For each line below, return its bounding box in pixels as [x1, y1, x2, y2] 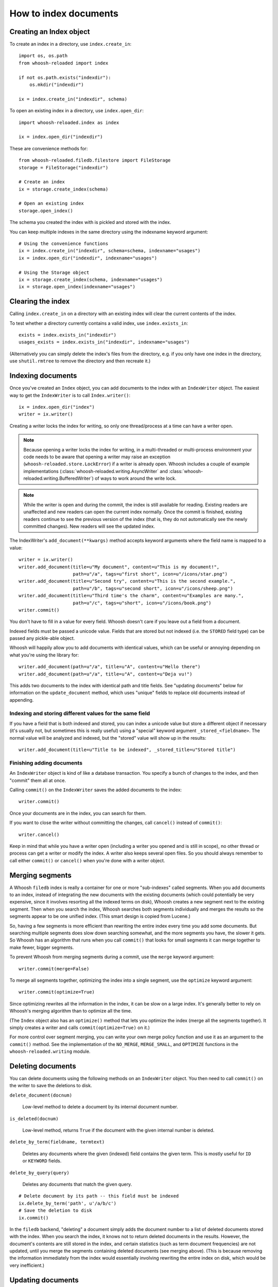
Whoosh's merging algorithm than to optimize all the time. [9, 1008, 132, 1014]
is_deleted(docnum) [9, 1116, 59, 1122]
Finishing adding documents [9, 759, 82, 767]
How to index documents [9, 8, 118, 19]
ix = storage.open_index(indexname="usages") [19, 284, 136, 290]
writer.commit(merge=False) [19, 966, 90, 971]
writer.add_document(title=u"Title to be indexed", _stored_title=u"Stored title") [19, 747, 236, 753]
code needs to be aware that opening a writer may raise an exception [23, 454, 171, 460]
